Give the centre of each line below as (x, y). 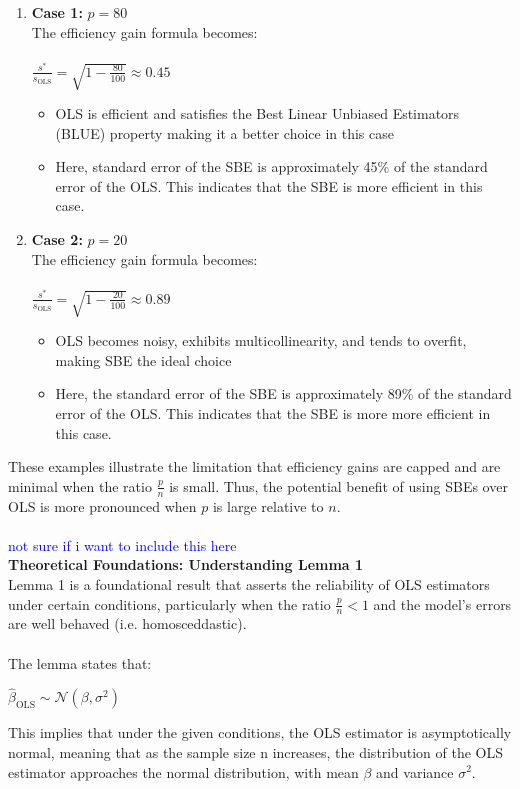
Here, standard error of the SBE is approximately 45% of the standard (271, 166)
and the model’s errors (442, 603)
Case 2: (57, 239)
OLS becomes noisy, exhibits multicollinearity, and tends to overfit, (261, 340)
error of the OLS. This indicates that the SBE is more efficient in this (269, 185)
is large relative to (268, 505)
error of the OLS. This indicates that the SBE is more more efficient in (273, 412)
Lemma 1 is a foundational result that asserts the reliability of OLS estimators (249, 583)
